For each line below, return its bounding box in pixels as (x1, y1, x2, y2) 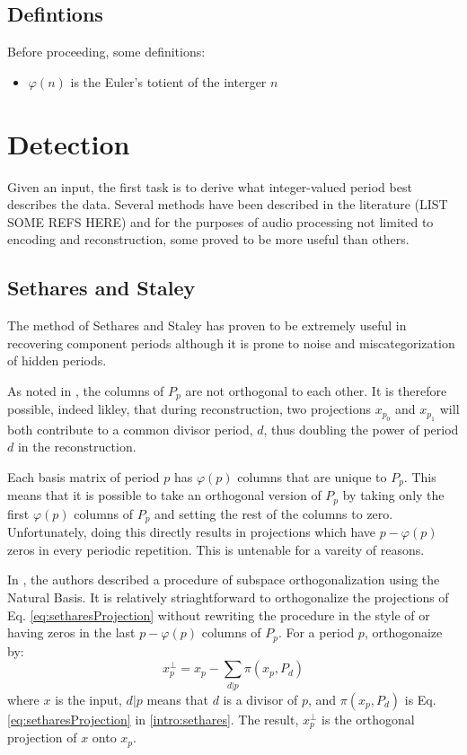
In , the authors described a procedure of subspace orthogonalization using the (7, 570, 440, 589)
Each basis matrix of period (7, 467, 160, 486)
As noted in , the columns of (7, 381, 164, 399)
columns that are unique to (237, 467, 387, 486)
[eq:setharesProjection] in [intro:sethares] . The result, (7, 709, 299, 728)
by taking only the (342, 486, 445, 505)
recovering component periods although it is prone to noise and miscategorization (7, 333, 455, 352)
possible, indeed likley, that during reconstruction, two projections (7, 399, 371, 418)
